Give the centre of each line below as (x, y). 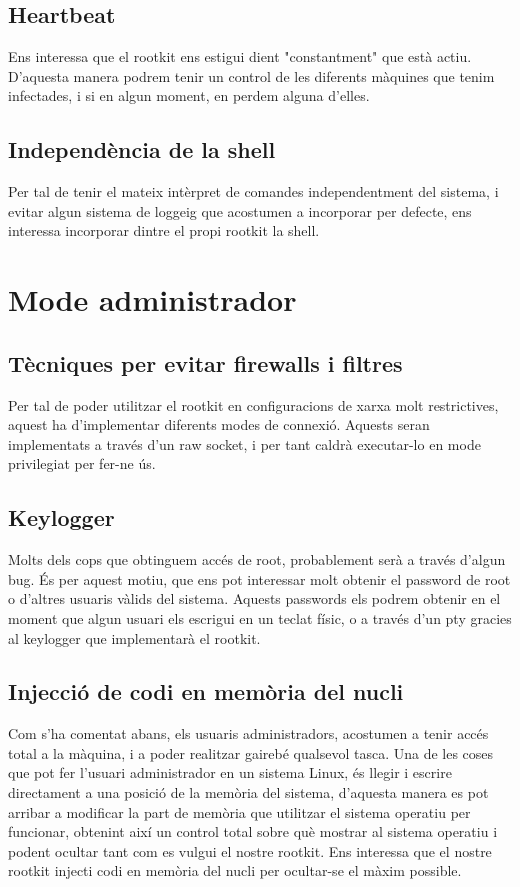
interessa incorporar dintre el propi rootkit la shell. (164, 230)
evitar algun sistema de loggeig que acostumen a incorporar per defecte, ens (240, 210)
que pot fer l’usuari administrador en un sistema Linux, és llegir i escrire (230, 772)
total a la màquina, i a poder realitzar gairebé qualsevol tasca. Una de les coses (251, 752)
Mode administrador (152, 299)
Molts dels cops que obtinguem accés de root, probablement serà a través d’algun (257, 559)
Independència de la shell (142, 149)
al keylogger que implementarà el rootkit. (134, 637)
